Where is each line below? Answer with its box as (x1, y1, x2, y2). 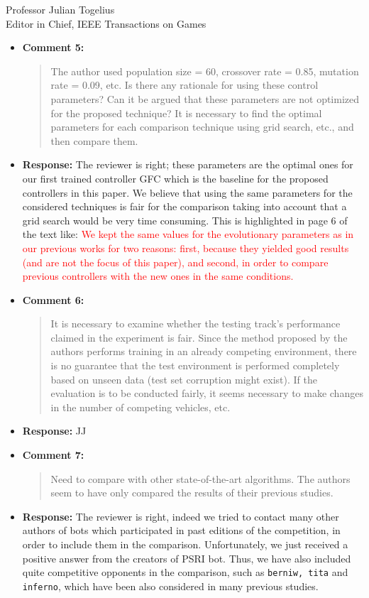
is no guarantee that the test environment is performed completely (50, 358, 340, 373)
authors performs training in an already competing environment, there (50, 344, 357, 359)
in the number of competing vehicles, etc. (50, 399, 231, 414)
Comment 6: (22, 292, 84, 307)
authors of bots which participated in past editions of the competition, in (22, 523, 341, 538)
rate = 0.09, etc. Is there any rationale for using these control (50, 77, 319, 92)
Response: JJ (22, 423, 87, 438)
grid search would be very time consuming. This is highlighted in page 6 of (22, 212, 348, 227)
